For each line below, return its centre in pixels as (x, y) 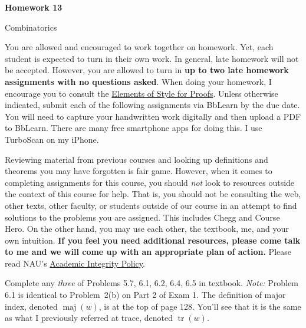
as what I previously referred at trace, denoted (89, 318)
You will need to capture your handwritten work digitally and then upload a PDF (153, 116)
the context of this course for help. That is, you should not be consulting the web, (153, 194)
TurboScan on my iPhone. (52, 139)
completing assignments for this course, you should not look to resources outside (150, 182)
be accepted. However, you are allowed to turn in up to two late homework (147, 70)
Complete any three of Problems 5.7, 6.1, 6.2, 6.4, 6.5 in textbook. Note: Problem (152, 283)
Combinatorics (31, 27)
